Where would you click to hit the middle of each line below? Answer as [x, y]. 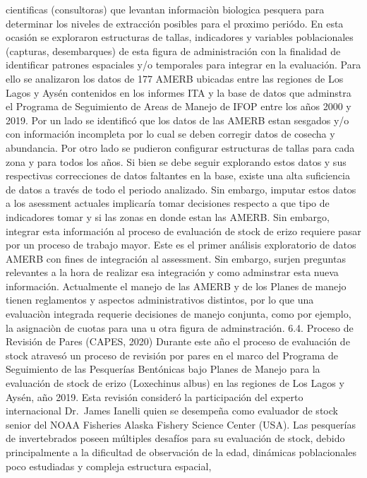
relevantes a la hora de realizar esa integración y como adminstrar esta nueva [172, 272]
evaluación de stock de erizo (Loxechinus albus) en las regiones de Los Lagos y [175, 383]
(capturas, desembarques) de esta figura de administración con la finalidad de [173, 50]
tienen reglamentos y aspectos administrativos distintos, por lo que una [160, 300]
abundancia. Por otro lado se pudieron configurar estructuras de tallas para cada [180, 147]
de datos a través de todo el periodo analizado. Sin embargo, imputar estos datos [181, 189]
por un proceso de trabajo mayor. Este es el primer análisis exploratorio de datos [181, 245]
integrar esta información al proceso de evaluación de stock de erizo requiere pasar [183, 231]
